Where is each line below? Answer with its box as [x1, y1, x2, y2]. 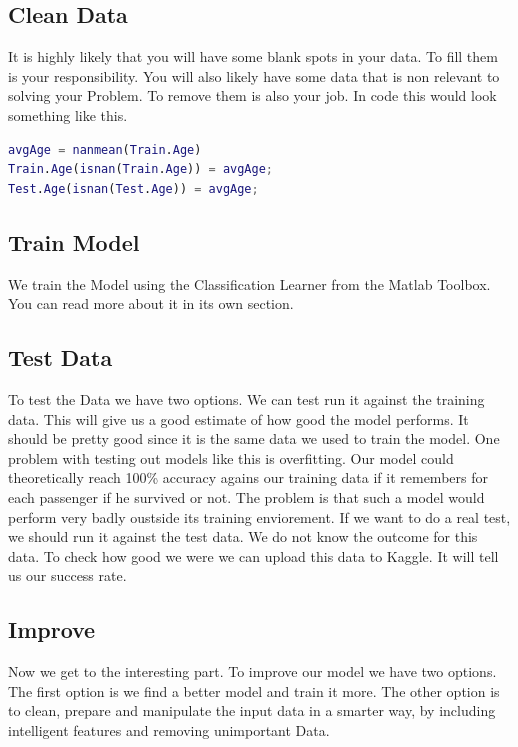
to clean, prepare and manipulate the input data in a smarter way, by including [8, 700, 496, 721]
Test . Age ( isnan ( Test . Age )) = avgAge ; [8, 181, 259, 196]
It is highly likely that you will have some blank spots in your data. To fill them [8, 46, 498, 67]
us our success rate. [8, 565, 127, 586]
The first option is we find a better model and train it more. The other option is [8, 680, 500, 701]
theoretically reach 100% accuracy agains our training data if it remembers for [8, 467, 488, 488]
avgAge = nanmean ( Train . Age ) [8, 142, 202, 157]
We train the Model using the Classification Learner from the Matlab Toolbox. [8, 273, 491, 294]
